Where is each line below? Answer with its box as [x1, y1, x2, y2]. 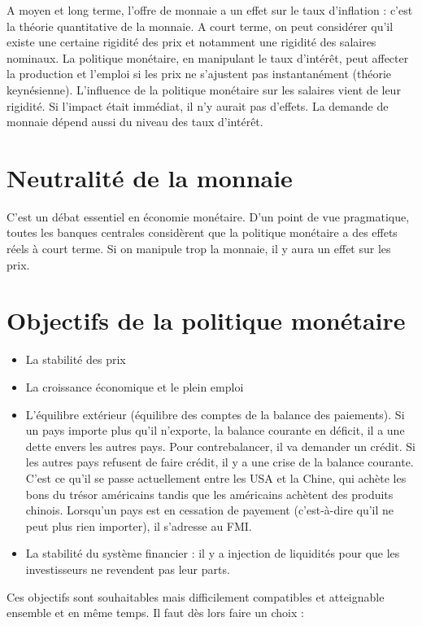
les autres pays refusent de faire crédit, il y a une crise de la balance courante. [25, 453, 414, 471]
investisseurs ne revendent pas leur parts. [25, 560, 230, 577]
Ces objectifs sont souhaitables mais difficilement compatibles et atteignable [7, 588, 385, 605]
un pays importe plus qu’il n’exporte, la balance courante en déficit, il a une [25, 422, 405, 439]
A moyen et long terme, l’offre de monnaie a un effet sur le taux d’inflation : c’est [7, 2, 413, 18]
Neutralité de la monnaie [7, 160, 293, 194]
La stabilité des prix [25, 351, 126, 368]
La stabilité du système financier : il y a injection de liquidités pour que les [25, 545, 400, 562]
